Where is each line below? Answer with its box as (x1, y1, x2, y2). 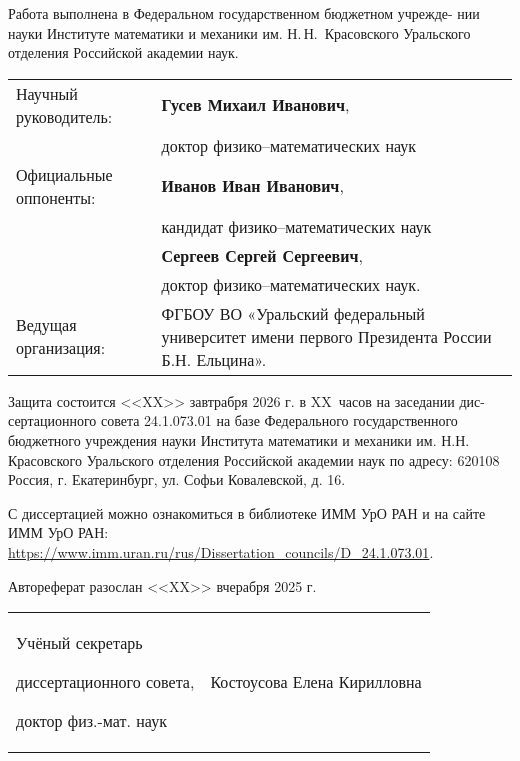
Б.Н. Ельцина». (161, 347, 267, 371)
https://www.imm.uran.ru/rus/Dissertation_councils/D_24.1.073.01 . (8, 541, 434, 562)
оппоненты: (16, 185, 96, 209)
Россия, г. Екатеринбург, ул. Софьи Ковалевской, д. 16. (8, 469, 346, 490)
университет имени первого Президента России (161, 324, 492, 348)
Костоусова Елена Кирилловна (210, 670, 422, 694)
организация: (16, 336, 106, 360)
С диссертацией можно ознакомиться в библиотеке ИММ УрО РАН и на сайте (8, 502, 486, 523)
